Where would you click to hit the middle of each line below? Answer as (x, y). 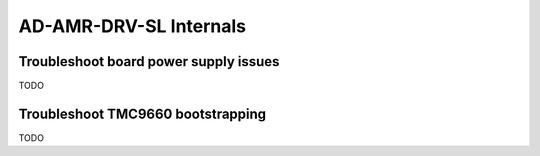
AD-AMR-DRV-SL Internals (132, 26)
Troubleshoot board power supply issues (149, 61)
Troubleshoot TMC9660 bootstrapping (142, 113)
